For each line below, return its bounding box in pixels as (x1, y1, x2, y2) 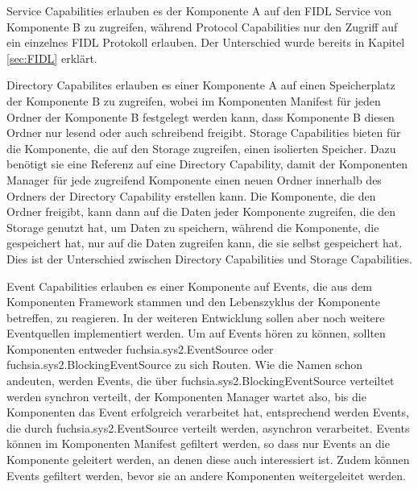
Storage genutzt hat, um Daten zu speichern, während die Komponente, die (6, 218, 379, 235)
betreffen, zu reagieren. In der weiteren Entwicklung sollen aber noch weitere (6, 309, 385, 325)
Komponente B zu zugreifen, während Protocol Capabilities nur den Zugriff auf (6, 18, 398, 35)
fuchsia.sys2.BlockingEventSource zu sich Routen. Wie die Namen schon (6, 356, 362, 373)
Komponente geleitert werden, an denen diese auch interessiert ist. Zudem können (6, 451, 410, 468)
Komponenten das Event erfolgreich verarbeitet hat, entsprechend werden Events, (6, 404, 409, 421)
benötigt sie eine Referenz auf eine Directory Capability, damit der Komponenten (6, 155, 408, 172)
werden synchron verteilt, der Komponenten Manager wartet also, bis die (6, 387, 366, 404)
